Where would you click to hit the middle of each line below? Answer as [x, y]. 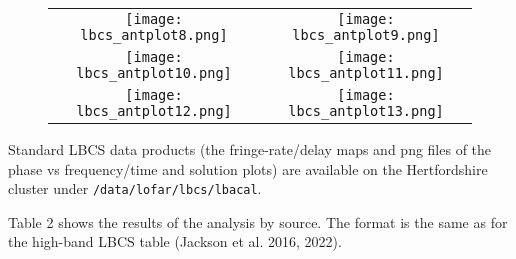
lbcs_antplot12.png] [154, 111]
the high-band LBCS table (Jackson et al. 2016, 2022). [175, 241]
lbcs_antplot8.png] [154, 35]
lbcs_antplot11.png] [366, 73]
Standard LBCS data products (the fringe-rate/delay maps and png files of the [250, 149]
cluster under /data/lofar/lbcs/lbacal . [135, 188]
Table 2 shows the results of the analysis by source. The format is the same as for [258, 221]
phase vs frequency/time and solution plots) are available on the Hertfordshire [248, 168]
